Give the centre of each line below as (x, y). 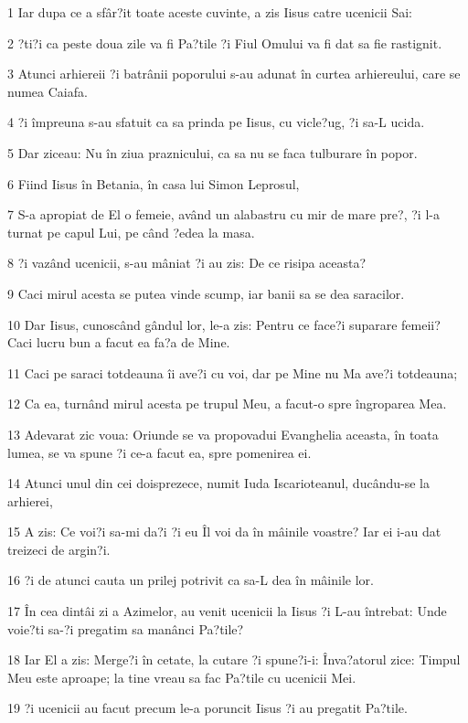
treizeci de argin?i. (59, 549)
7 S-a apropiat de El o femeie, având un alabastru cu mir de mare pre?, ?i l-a (223, 214)
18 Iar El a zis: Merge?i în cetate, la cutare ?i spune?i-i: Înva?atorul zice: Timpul (234, 659)
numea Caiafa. (48, 91)
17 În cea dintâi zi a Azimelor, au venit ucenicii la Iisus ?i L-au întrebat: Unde (227, 611)
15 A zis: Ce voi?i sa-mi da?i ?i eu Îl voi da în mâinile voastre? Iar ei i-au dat (224, 532)
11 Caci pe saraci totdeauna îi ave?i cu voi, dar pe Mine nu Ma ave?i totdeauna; (233, 372)
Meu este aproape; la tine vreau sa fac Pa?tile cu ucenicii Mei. (182, 677)
